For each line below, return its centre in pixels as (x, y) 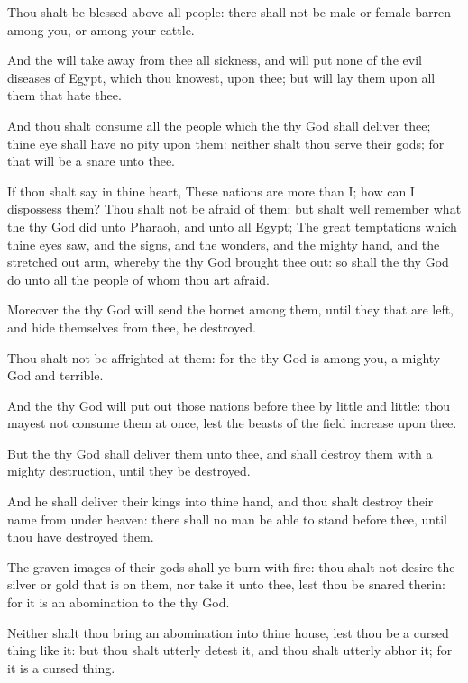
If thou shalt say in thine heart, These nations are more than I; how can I (211, 191)
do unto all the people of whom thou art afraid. (139, 279)
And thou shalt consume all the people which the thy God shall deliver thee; (219, 125)
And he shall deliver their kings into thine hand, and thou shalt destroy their (220, 501)
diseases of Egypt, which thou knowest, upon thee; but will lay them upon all (221, 77)
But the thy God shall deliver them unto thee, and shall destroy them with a (220, 453)
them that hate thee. (64, 95)
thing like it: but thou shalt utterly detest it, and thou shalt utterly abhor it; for (230, 650)
